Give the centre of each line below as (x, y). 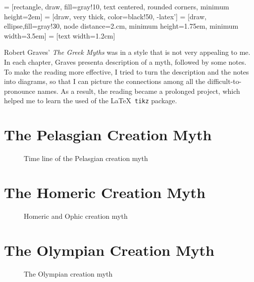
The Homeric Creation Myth (105, 192)
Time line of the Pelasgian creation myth (86, 158)
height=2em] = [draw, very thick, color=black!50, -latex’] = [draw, (105, 16)
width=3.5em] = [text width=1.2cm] (60, 35)
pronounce (20, 91)
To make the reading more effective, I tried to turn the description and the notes (127, 71)
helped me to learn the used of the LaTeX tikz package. (91, 101)
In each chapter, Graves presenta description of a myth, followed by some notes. (125, 61)
